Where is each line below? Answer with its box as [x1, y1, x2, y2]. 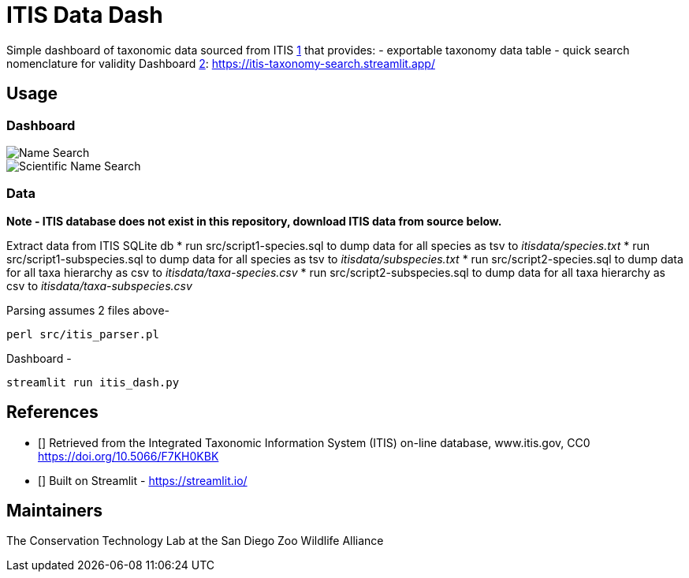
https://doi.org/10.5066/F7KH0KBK [38, 449, 219, 463]
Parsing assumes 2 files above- [6, 303, 169, 317]
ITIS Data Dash [6, 2, 163, 28]
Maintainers [6, 500, 103, 520]
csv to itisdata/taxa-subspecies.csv [6, 278, 192, 293]
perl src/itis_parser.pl [6, 327, 159, 341]
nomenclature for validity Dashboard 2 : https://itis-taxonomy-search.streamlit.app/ [6, 56, 435, 70]
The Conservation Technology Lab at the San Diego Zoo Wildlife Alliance [6, 534, 384, 548]
